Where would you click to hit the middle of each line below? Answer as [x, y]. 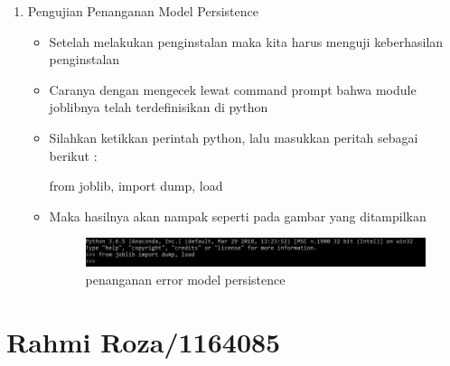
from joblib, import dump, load [136, 186]
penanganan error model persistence [185, 279]
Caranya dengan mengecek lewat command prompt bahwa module [233, 89]
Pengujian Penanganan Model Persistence [143, 11]
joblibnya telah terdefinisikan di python [159, 107]
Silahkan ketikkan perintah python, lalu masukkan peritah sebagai [234, 137]
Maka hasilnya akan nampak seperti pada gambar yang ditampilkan [238, 216]
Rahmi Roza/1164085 [144, 341]
